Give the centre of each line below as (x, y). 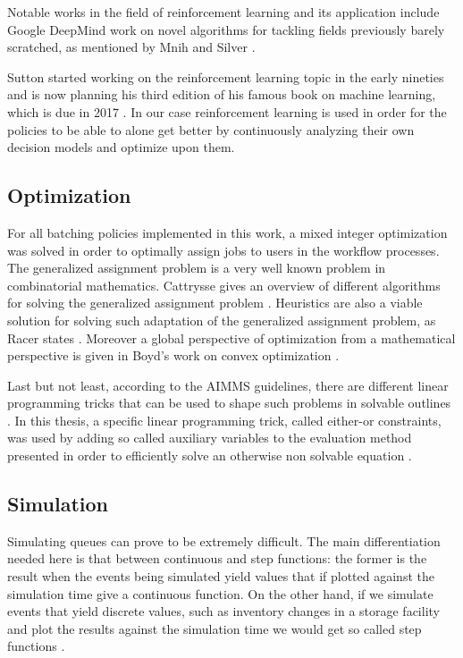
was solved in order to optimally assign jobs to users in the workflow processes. (223, 250)
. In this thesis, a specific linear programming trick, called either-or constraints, (224, 420)
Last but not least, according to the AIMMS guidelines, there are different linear (228, 385)
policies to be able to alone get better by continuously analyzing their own (211, 129)
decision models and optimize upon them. (121, 147)
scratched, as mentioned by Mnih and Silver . (131, 47)
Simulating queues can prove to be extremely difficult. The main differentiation (224, 540)
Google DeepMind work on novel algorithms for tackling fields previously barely (226, 29)
